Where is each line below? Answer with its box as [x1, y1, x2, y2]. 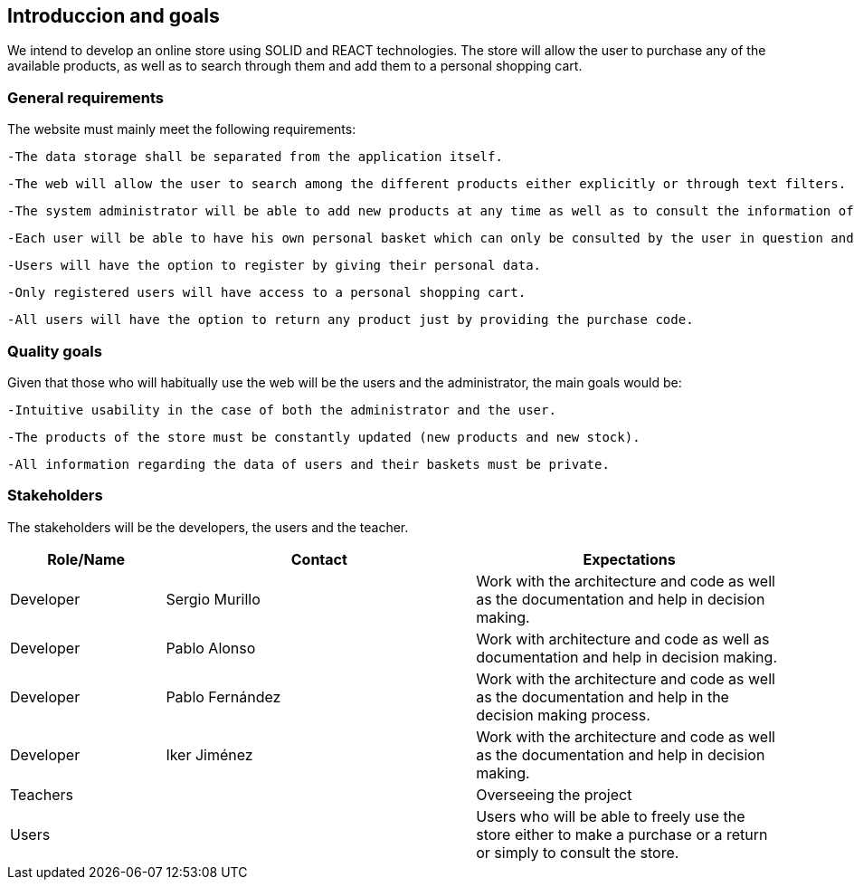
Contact [290, 549, 347, 568]
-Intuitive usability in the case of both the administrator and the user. [7, 402, 556, 417]
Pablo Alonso [166, 638, 256, 657]
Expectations [583, 549, 676, 568]
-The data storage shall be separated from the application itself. [7, 149, 503, 165]
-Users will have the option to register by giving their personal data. [7, 258, 542, 273]
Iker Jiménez [166, 745, 253, 764]
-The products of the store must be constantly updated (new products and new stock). [7, 429, 640, 444]
